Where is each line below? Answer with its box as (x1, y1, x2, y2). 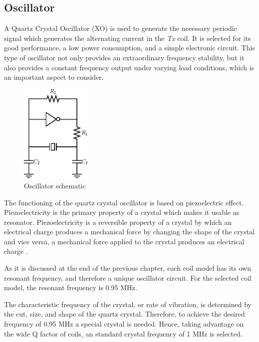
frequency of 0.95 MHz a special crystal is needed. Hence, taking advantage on (4, 319, 244, 329)
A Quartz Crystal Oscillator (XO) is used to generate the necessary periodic (4, 23, 237, 33)
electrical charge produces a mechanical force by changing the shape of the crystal (4, 226, 255, 237)
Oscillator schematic (24, 180, 86, 190)
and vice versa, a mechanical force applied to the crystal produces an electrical (4, 236, 245, 246)
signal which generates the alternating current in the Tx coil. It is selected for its (4, 32, 251, 43)
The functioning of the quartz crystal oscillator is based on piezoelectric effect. (4, 197, 244, 207)
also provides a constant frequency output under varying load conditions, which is (4, 62, 255, 72)
